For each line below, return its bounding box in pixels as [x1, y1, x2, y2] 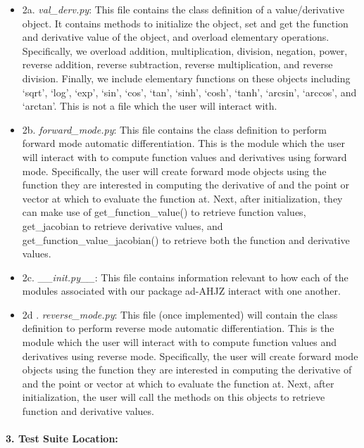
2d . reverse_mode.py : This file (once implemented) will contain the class [22, 307, 338, 321]
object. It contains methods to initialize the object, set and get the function [22, 15, 349, 30]
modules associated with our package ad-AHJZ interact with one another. [22, 283, 341, 298]
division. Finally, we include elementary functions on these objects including [22, 70, 351, 85]
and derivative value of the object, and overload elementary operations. [22, 30, 330, 44]
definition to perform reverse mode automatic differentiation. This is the [22, 321, 334, 335]
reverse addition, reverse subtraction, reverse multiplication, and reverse [22, 57, 333, 72]
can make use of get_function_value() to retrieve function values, [22, 205, 306, 219]
